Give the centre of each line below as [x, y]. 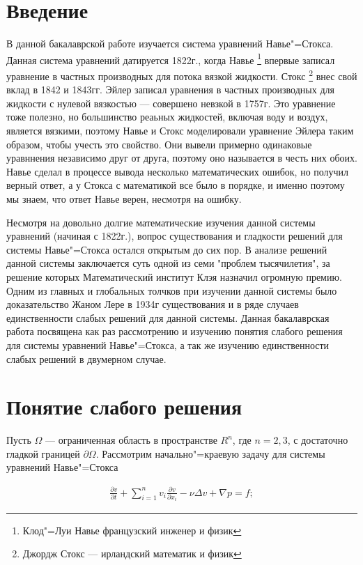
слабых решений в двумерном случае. [86, 358]
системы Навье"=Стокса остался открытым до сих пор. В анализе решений [167, 249]
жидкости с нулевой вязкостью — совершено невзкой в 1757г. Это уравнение [171, 103]
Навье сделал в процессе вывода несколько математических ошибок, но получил [178, 171]
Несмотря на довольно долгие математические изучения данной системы [161, 222]
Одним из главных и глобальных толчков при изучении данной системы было [172, 290]
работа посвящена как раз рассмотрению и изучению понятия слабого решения [175, 331]
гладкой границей [43, 453]
